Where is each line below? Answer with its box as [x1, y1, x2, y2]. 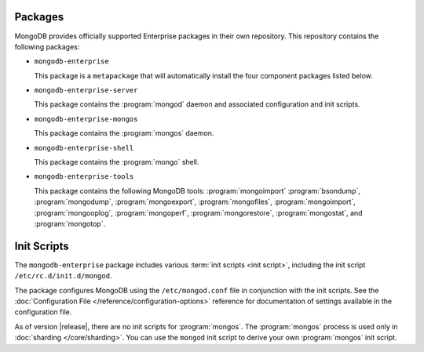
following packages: [14, 42, 80, 51]
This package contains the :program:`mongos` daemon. [34, 129, 214, 138]
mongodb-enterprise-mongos [34, 114, 138, 123]
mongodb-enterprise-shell [34, 143, 134, 152]
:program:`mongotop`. [34, 219, 106, 228]
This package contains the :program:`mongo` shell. [34, 158, 199, 167]
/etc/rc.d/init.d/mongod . [14, 271, 112, 281]
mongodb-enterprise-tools [34, 172, 134, 181]
